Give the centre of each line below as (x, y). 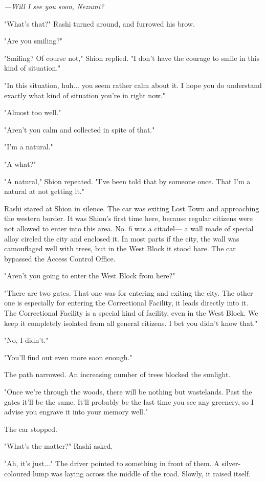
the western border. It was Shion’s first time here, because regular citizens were (129, 218)
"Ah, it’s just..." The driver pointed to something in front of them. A (112, 463)
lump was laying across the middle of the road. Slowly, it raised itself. (142, 473)
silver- (231, 463)
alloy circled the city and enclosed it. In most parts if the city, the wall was (122, 238)
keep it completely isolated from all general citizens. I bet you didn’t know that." (131, 323)
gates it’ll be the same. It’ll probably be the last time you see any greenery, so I (129, 401)
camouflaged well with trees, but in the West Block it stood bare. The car (120, 248)
